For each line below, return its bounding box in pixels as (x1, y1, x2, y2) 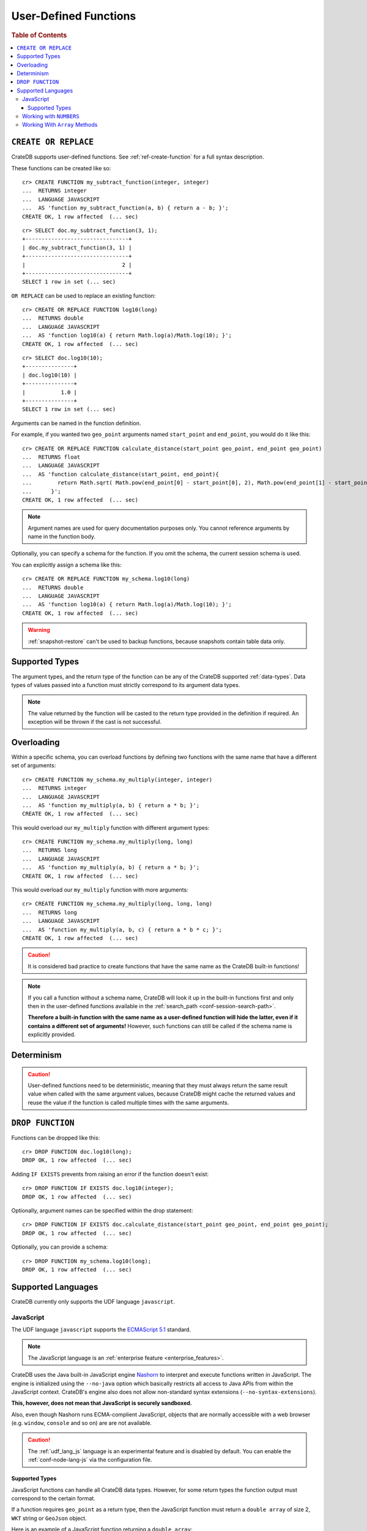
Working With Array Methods (22, 121, 98, 129)
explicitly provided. (28, 1031, 76, 1038)
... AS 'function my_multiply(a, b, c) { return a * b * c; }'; (22, 926, 223, 933)
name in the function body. (28, 533, 96, 540)
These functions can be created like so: (11, 164, 111, 171)
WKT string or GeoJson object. (11, 1514, 87, 1522)
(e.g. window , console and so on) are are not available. (11, 1420, 152, 1427)
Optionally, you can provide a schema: (11, 1243, 108, 1251)
